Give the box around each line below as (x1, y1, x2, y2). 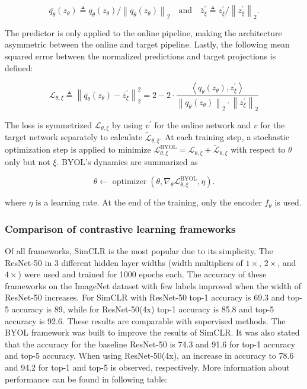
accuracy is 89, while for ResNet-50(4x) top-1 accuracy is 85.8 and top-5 (11, 303, 274, 315)
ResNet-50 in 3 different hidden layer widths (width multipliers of (5, 256, 243, 268)
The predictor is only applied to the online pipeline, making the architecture (5, 26, 282, 39)
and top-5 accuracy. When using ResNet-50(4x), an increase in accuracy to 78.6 (5, 349, 294, 362)
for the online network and (154, 118, 251, 131)
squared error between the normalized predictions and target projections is (5, 49, 276, 62)
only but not (5, 155, 50, 167)
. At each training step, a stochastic (159, 131, 289, 143)
